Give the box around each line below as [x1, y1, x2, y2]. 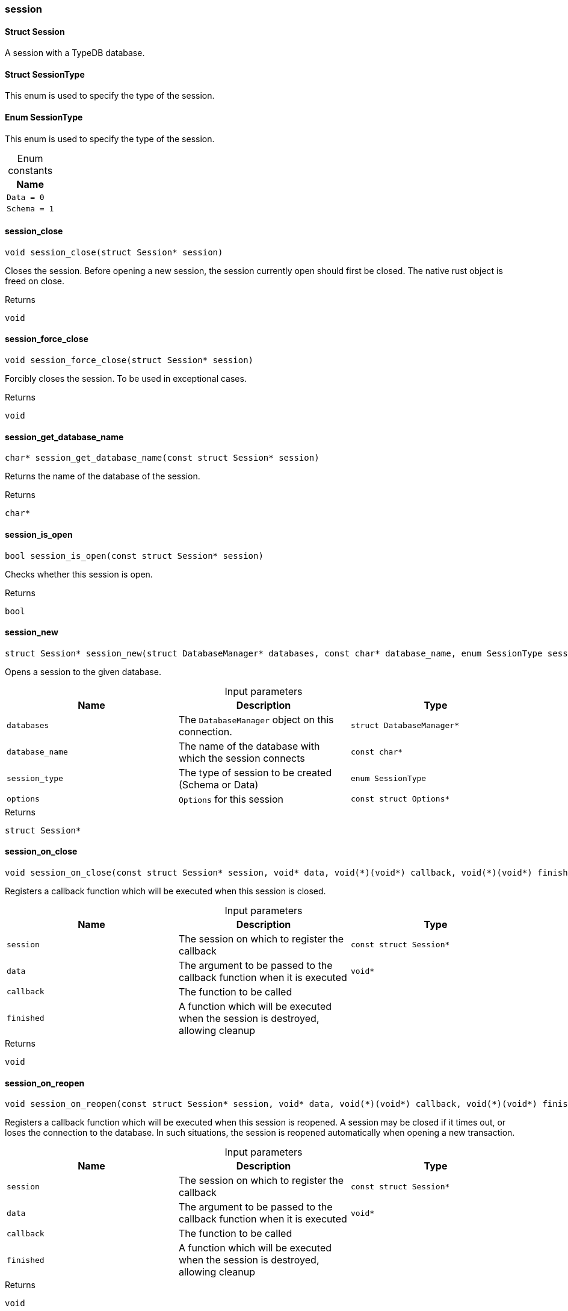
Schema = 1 [7, 204, 54, 213]
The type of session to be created [178, 766, 332, 779]
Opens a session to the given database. [5, 666, 161, 677]
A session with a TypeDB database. [5, 48, 145, 58]
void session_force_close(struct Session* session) [5, 355, 254, 366]
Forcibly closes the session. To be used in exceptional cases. [5, 373, 247, 384]
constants [8, 164, 53, 176]
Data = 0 [7, 192, 45, 202]
